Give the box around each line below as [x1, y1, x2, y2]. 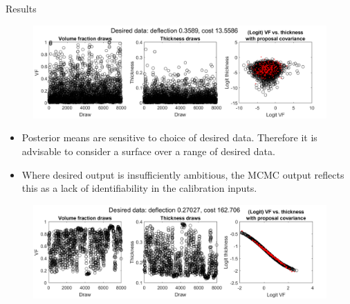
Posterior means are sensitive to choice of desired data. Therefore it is [21, 130, 317, 145]
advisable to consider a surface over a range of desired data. [21, 143, 275, 158]
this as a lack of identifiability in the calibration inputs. [21, 181, 257, 195]
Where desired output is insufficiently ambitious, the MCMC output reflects [21, 167, 344, 181]
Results [6, 1, 37, 15]
